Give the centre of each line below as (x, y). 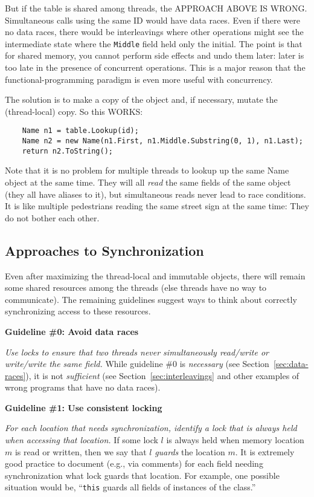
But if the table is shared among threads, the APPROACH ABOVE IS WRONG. (156, 8)
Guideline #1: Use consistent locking (84, 407)
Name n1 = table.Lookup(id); (80, 131)
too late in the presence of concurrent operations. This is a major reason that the (155, 67)
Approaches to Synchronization (104, 250)
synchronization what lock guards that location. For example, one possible (142, 475)
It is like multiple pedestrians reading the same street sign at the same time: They (157, 206)
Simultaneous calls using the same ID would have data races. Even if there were (152, 20)
